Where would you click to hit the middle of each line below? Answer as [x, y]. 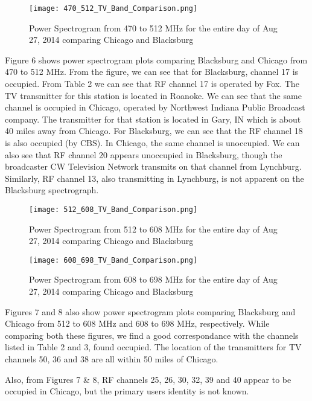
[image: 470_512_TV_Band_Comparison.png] [113, 8]
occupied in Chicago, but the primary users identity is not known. [127, 391]
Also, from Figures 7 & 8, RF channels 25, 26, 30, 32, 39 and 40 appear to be [148, 379]
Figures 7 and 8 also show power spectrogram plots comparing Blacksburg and [150, 311]
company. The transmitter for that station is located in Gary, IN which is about [153, 119]
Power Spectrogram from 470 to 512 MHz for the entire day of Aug [153, 27]
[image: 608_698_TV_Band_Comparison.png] [113, 260]
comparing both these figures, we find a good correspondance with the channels [152, 335]
